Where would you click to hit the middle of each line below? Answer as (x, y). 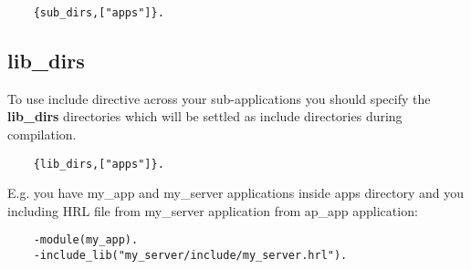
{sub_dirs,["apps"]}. (99, 13)
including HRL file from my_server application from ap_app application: (213, 210)
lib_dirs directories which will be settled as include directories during (205, 116)
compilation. (42, 134)
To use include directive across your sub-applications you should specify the (219, 98)
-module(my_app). (86, 240)
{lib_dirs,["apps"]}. (99, 164)
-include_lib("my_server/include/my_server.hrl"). (190, 256)
